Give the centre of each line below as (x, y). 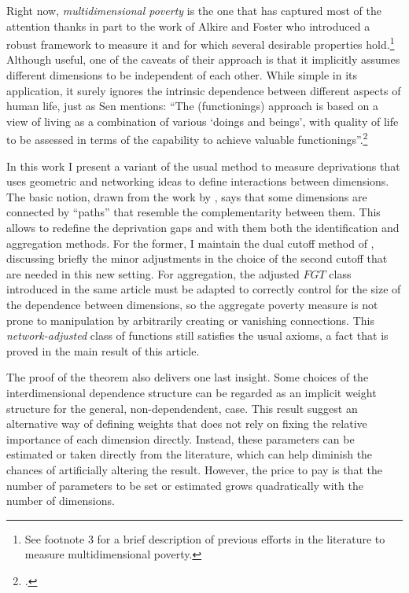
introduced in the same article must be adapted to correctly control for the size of (204, 289)
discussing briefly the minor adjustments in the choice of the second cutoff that (197, 258)
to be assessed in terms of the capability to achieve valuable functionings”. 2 (187, 138)
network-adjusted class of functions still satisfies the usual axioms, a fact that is (197, 335)
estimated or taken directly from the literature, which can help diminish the (190, 454)
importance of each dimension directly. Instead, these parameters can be (181, 438)
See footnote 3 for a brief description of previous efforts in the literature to (205, 538)
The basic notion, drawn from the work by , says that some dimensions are (187, 196)
